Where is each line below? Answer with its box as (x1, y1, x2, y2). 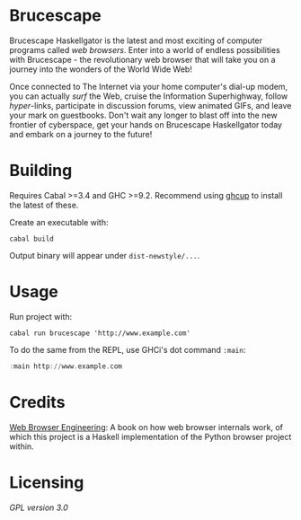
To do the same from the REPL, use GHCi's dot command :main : (9, 344, 246, 355)
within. (9, 441, 34, 452)
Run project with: (9, 311, 73, 322)
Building (9, 161, 73, 181)
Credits (9, 392, 66, 412)
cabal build (9, 234, 54, 243)
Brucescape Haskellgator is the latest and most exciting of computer (9, 35, 263, 46)
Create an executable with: (9, 216, 109, 227)
